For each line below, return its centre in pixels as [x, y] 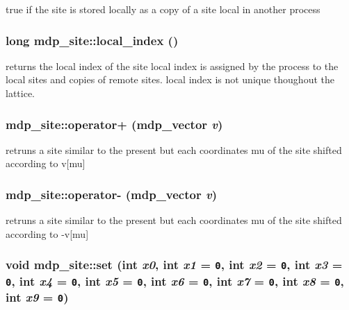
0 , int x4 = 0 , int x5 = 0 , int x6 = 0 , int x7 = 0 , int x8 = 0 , [175, 281]
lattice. [20, 93]
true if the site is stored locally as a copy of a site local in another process [163, 9]
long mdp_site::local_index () [92, 40]
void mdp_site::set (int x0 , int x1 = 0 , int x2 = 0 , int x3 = [174, 265]
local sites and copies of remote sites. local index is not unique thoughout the [170, 79]
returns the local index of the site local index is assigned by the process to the [172, 66]
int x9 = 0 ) [37, 297]
